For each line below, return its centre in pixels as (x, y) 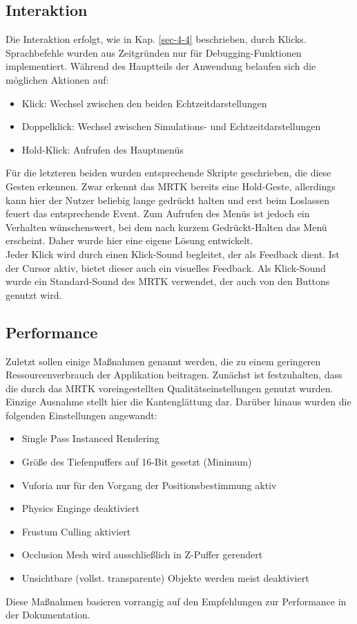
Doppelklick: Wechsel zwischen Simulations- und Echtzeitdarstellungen (171, 126)
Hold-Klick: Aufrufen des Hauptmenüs (103, 149)
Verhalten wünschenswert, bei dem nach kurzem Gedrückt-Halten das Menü (166, 227)
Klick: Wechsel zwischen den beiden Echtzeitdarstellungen (144, 103)
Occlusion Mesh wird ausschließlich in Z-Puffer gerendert (142, 554)
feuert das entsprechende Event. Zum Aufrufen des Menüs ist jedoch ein (158, 213)
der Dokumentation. (48, 615)
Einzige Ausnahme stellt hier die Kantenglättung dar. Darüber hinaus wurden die (178, 402)
